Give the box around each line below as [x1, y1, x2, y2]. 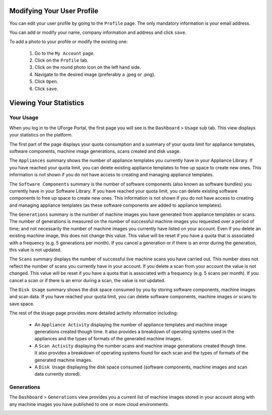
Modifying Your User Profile [9, 7, 99, 15]
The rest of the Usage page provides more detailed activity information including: [9, 310, 178, 316]
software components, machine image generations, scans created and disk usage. [9, 148, 181, 154]
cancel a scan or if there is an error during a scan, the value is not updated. [9, 277, 166, 283]
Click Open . [34, 78, 58, 84]
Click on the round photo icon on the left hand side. [34, 64, 141, 70]
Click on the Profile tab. [34, 57, 89, 63]
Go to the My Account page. [34, 50, 95, 56]
